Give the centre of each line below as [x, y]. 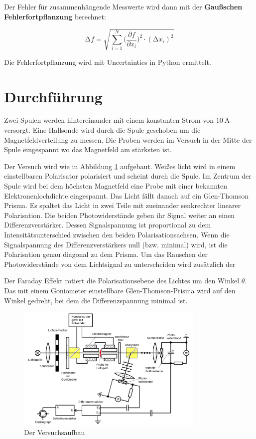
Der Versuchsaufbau [55, 432]
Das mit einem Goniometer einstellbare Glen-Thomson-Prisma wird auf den [120, 290]
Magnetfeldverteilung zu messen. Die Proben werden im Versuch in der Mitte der [128, 139]
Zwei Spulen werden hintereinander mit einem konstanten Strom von [109, 120]
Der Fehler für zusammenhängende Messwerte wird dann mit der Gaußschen [123, 6]
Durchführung [53, 96]
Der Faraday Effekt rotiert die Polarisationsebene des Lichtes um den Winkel [122, 281]
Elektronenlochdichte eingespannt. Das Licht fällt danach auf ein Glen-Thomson [126, 195]
